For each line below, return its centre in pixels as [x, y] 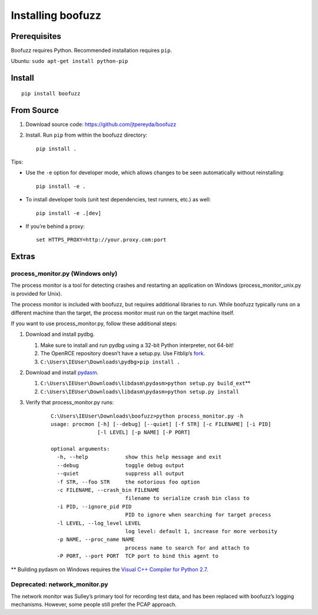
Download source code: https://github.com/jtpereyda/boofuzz [101, 124]
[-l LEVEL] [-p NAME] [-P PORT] [144, 432]
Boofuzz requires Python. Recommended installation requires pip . [91, 51]
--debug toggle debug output [121, 465]
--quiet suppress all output [121, 474]
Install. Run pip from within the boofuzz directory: [87, 135]
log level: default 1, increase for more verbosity [201, 531]
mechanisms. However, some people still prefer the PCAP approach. [94, 604]
